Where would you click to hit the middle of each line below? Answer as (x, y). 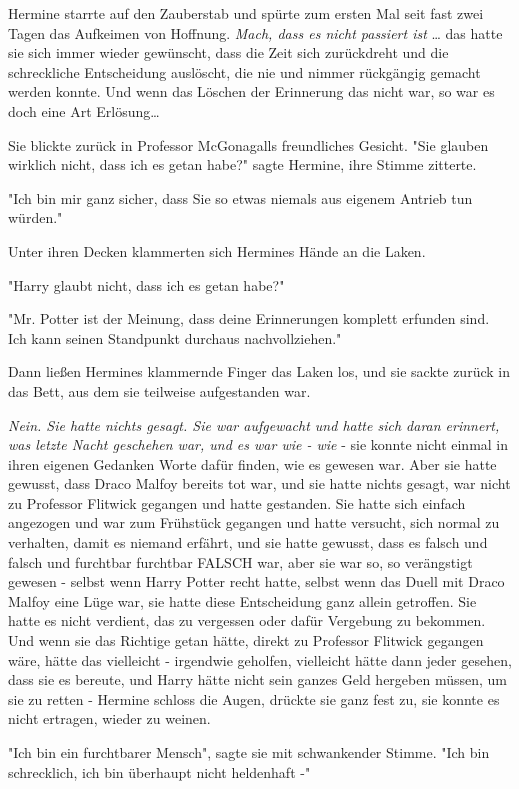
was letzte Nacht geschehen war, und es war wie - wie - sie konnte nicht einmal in (258, 444)
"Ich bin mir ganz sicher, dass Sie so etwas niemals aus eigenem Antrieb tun (240, 197)
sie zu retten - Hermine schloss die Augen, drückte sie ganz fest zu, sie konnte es (254, 698)
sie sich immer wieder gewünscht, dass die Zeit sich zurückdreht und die (228, 52)
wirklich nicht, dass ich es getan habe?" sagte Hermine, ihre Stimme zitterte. (242, 164)
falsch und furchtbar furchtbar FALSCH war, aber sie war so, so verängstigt (240, 561)
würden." (35, 217)
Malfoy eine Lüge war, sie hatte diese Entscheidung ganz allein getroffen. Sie (242, 600)
